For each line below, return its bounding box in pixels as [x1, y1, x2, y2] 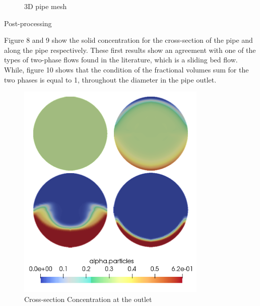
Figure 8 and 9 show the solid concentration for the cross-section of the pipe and [4, 35, 253, 45]
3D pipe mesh [24, 1, 67, 11]
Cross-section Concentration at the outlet [24, 293, 152, 304]
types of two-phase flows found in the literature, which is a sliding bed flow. [4, 54, 238, 65]
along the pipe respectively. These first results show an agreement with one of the [4, 44, 256, 55]
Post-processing [4, 18, 52, 28]
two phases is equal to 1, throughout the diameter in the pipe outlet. [4, 74, 217, 85]
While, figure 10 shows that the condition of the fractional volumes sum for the [4, 64, 249, 74]
